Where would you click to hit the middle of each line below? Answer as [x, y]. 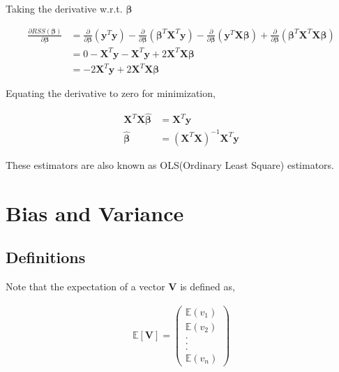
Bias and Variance [95, 213]
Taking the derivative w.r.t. [64, 8]
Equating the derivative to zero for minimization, [111, 93]
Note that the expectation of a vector [85, 286]
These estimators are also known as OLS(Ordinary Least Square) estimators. [170, 164]
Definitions [46, 257]
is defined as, [208, 286]
